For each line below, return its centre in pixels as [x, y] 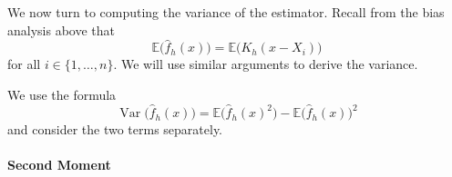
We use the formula [62, 94]
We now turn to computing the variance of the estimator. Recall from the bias [226, 12]
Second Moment [59, 165]
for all [24, 64]
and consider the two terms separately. [115, 129]
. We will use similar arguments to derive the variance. [266, 64]
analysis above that [61, 29]
